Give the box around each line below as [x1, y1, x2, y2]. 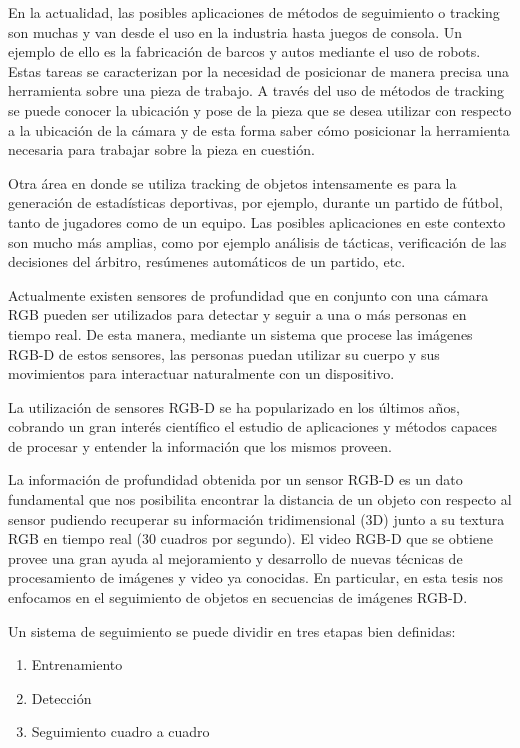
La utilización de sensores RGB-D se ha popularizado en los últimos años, [8, 396, 460, 417]
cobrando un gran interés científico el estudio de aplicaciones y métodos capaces [8, 416, 497, 437]
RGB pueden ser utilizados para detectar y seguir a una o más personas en [8, 304, 467, 325]
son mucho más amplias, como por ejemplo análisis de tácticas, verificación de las [8, 231, 507, 252]
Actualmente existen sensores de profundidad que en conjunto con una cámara [8, 284, 489, 305]
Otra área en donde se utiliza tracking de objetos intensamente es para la [8, 172, 457, 193]
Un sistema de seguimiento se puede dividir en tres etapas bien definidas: [8, 620, 456, 641]
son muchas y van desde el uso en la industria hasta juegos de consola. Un [8, 21, 463, 42]
